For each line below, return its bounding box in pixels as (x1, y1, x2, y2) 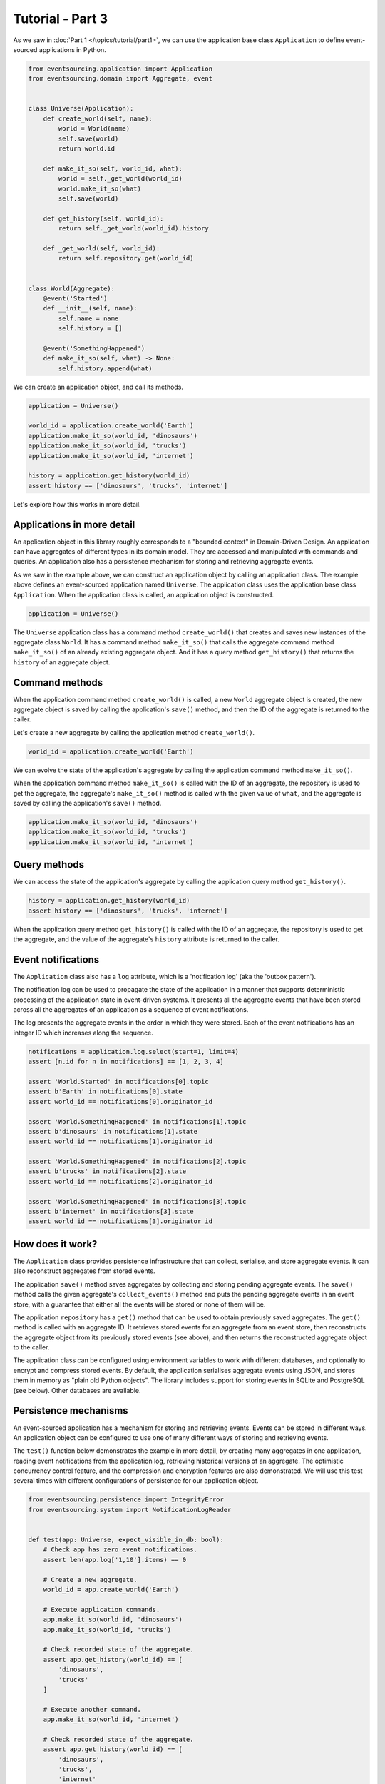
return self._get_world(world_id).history (58, 225, 210, 233)
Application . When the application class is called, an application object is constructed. (13, 590, 274, 599)
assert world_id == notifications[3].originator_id (28, 1217, 213, 1225)
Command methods (13, 676, 103, 689)
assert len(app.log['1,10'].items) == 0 (43, 1556, 187, 1563)
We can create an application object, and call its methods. (13, 382, 183, 391)
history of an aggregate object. (13, 657, 111, 667)
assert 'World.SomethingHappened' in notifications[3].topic (28, 1197, 247, 1205)
